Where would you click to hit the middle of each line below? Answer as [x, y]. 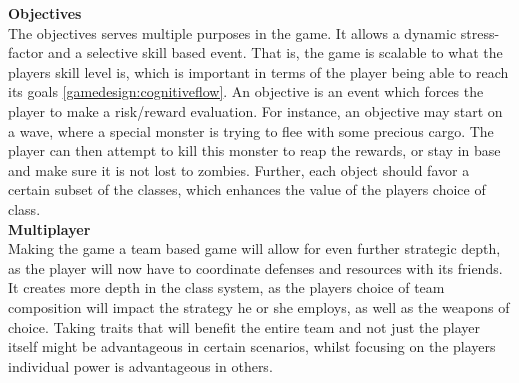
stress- [480, 32]
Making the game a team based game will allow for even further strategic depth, [254, 248]
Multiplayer [49, 228]
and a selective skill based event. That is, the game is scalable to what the [275, 52]
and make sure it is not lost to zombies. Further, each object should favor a [239, 169]
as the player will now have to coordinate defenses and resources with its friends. [255, 267]
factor [26, 52]
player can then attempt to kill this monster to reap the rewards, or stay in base [254, 150]
